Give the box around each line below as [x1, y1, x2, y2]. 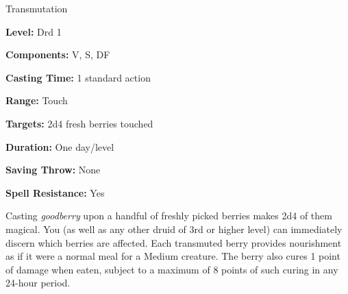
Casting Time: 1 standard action [5, 70, 151, 84]
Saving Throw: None [5, 162, 101, 177]
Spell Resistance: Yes [5, 185, 105, 199]
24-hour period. [5, 275, 71, 290]
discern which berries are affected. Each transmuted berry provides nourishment [5, 235, 342, 249]
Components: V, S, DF [5, 47, 110, 62]
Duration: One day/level [5, 139, 114, 154]
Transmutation [5, 1, 68, 15]
